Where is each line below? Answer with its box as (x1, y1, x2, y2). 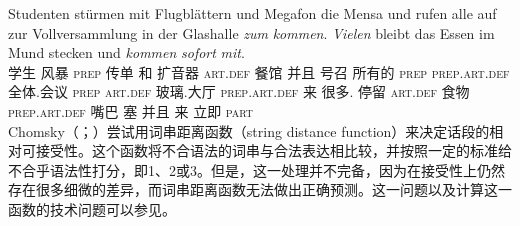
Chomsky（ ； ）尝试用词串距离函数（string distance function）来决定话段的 (8, 120, 490, 141)
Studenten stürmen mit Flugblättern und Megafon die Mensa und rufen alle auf (8, 3, 497, 23)
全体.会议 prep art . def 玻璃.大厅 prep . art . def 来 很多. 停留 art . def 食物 (8, 81, 470, 102)
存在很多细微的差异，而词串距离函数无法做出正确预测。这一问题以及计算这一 (8, 179, 512, 200)
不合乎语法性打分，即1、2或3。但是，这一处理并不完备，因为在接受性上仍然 (8, 159, 505, 180)
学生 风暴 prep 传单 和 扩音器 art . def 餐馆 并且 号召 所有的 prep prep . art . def (8, 61, 510, 82)
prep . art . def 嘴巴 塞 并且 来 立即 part (8, 100, 254, 121)
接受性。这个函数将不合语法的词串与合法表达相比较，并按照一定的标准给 (35, 140, 512, 161)
